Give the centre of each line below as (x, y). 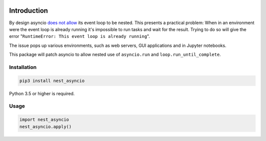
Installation (23, 67)
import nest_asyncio (44, 120)
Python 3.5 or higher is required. (42, 93)
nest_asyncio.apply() (46, 126)
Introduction (29, 11)
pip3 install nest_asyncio (52, 81)
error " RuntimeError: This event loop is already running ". (80, 36)
